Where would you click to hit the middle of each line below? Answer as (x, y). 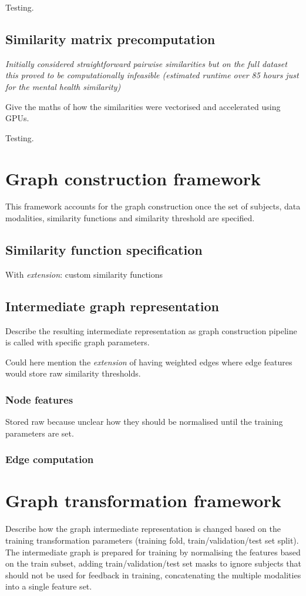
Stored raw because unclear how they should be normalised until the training (144, 422)
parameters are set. (40, 433)
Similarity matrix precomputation (110, 39)
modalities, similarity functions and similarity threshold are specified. (130, 218)
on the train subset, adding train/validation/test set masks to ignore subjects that (153, 563)
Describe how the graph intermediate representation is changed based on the (143, 529)
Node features (39, 399)
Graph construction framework (133, 178)
